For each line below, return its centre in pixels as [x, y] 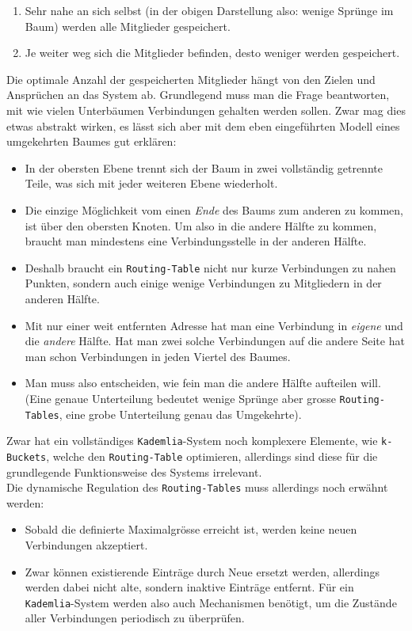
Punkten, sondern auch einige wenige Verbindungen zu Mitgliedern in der [203, 283]
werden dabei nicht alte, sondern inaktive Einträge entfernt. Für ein [189, 587]
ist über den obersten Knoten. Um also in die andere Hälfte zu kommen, [201, 225]
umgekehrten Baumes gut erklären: [92, 141]
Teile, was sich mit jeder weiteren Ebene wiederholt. [151, 183]
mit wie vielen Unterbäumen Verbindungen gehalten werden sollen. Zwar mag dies [206, 110]
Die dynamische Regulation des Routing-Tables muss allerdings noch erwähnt [197, 487]
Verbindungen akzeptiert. [86, 545]
